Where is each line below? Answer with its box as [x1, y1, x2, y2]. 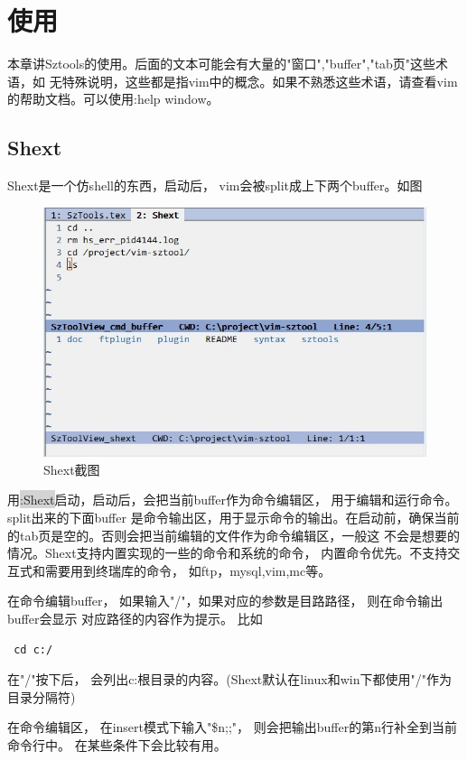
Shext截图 [43, 459, 100, 478]
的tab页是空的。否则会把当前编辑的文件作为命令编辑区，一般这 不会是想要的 [7, 525, 460, 544]
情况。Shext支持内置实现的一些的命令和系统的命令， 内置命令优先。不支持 [7, 543, 448, 562]
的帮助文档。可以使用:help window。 [7, 89, 219, 108]
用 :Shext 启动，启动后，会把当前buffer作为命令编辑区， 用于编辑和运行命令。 [7, 490, 458, 509]
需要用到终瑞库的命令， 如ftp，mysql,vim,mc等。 [44, 561, 332, 579]
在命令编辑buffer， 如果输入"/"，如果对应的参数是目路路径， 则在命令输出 [7, 591, 444, 610]
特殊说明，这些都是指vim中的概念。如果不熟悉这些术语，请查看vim [61, 71, 458, 90]
